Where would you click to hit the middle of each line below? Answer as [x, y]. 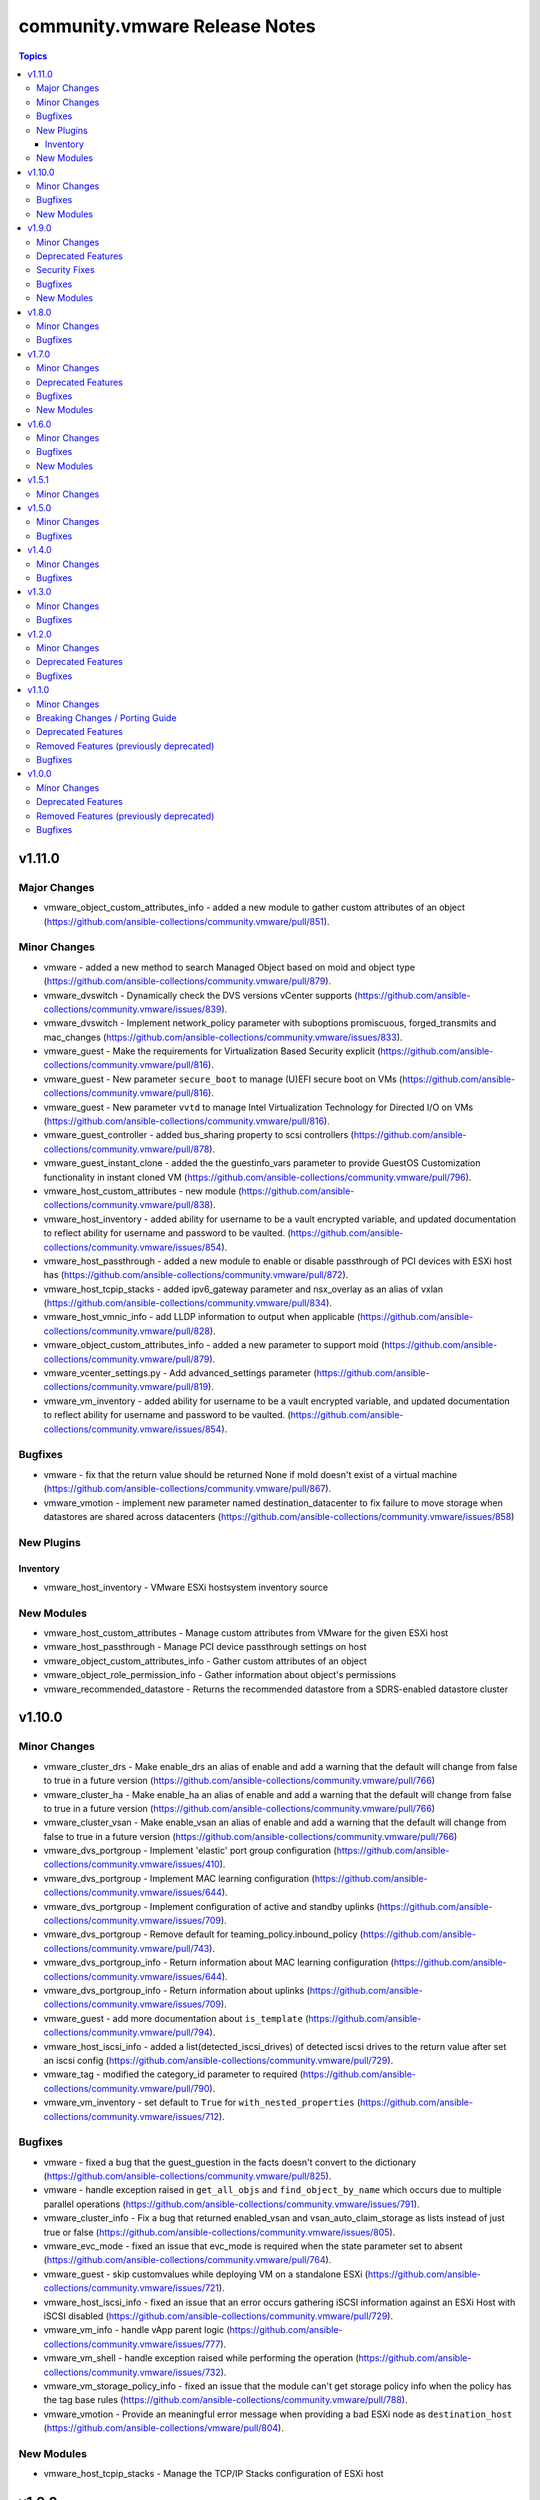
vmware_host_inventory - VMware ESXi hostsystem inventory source [186, 1587]
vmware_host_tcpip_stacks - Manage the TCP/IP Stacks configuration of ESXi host [213, 2474]
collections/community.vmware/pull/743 [126, 1948]
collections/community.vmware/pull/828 [126, 1331]
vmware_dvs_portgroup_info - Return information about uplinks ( [176, 1990]
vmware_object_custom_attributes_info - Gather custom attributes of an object [205, 1661]
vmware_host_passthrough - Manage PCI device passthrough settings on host [205, 1647]
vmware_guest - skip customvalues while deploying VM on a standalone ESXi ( [206, 2274]
